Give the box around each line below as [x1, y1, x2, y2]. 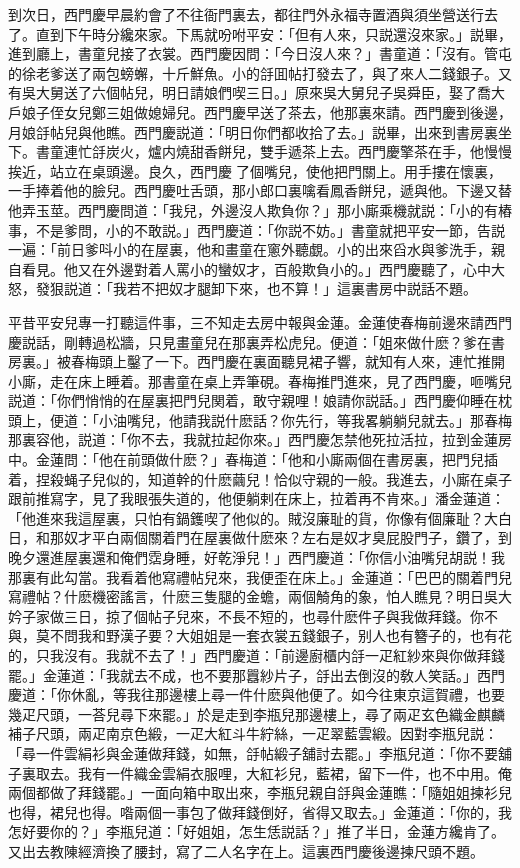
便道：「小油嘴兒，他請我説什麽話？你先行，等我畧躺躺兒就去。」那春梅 [49, 409, 512, 430]
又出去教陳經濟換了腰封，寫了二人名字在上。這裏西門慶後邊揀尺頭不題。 [8, 840, 484, 861]
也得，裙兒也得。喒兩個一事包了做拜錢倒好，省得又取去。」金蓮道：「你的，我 [8, 801, 512, 822]
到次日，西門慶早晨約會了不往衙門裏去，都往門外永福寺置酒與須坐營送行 [8, 4, 484, 24]
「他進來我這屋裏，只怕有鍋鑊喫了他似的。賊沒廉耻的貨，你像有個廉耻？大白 [8, 507, 512, 528]
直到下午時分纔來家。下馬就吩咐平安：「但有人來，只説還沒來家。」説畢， [35, 23, 512, 44]
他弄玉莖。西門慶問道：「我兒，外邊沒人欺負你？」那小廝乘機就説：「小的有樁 [8, 199, 512, 220]
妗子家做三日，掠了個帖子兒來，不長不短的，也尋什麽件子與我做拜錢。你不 [8, 605, 498, 626]
